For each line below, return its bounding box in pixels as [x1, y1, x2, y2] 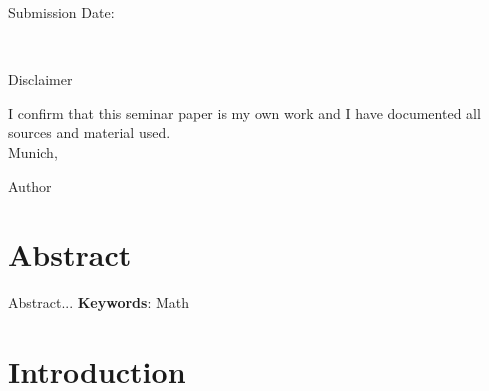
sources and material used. [8, 122, 171, 143]
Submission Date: [8, 2, 115, 22]
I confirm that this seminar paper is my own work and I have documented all [8, 102, 481, 123]
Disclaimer [8, 69, 73, 90]
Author [8, 175, 52, 196]
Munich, [8, 141, 58, 162]
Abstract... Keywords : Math [8, 292, 190, 313]
